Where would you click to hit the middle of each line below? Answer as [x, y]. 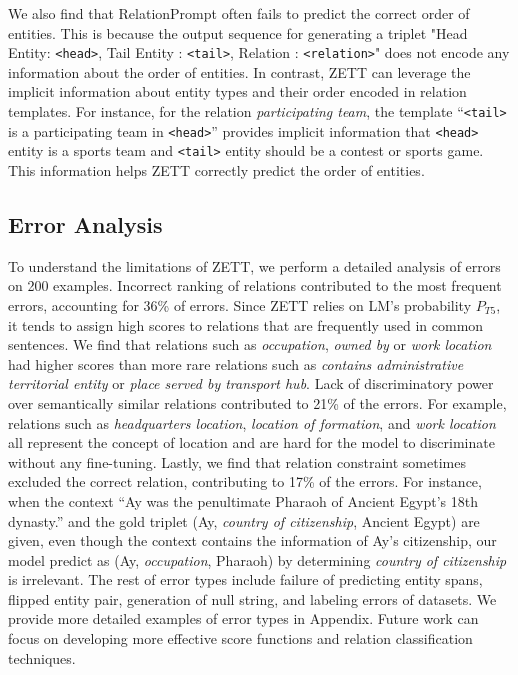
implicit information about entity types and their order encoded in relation [237, 91]
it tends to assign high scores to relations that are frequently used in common [246, 324]
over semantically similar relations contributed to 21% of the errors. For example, [257, 402]
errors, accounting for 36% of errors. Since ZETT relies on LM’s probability [240, 304]
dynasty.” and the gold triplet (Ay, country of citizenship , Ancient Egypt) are [244, 520]
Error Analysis [85, 223]
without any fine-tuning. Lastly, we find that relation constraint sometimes [237, 461]
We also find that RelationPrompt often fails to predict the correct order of [239, 13]
